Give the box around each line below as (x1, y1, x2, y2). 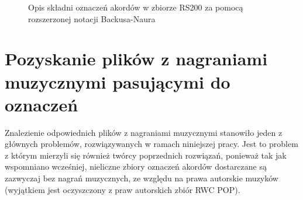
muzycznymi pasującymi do (5, 69, 230, 93)
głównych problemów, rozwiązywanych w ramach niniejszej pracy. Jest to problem (5, 138, 298, 150)
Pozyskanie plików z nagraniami (5, 47, 268, 71)
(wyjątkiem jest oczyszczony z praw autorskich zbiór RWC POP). (5, 183, 240, 195)
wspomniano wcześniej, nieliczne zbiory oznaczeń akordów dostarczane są (5, 160, 267, 173)
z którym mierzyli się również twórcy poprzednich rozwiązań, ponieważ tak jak (5, 149, 287, 161)
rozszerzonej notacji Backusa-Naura (28, 12, 156, 24)
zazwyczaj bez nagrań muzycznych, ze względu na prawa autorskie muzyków (5, 172, 278, 184)
